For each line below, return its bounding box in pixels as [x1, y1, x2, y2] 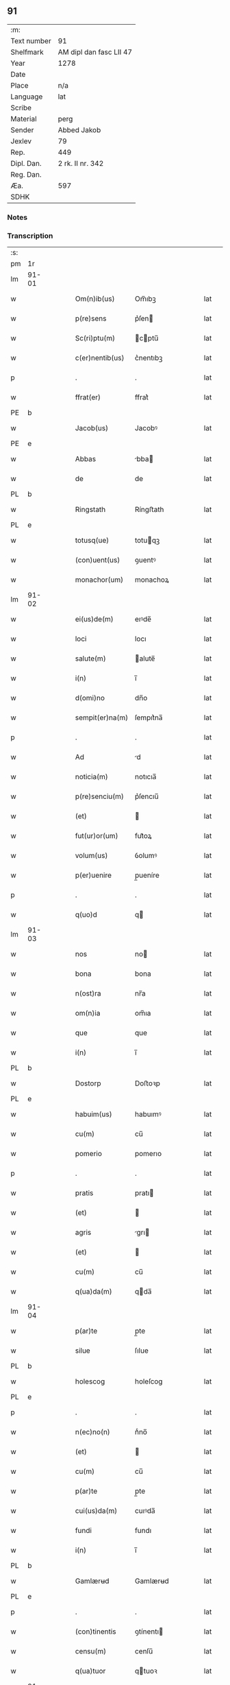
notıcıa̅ [134, 772, 157, 782]
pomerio [75, 1149, 103, 1159]
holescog [75, 1377, 105, 1386]
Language [10, 92, 43, 101]
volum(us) [75, 851, 108, 861]
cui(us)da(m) [75, 1506, 118, 1516]
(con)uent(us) [75, 555, 120, 565]
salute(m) [75, 654, 106, 663]
